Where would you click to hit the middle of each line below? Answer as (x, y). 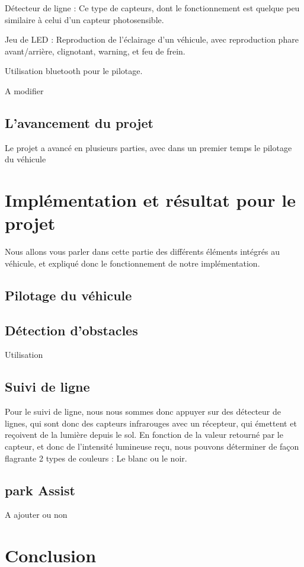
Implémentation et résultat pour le (150, 200)
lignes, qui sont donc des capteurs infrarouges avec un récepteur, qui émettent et (151, 423)
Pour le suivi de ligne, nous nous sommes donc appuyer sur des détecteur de (143, 411)
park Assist (40, 490)
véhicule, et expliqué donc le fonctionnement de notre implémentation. (132, 263)
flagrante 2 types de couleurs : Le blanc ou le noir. (96, 458)
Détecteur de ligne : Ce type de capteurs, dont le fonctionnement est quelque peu (152, 8)
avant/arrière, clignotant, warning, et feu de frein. (95, 51)
